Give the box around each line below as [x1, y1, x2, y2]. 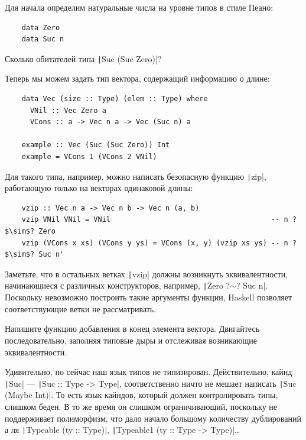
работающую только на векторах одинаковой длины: [5, 182, 193, 194]
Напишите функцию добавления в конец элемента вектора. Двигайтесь [5, 322, 260, 335]
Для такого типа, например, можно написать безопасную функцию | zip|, [5, 170, 266, 182]
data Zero [21, 23, 60, 32]
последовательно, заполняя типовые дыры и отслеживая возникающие [5, 334, 258, 346]
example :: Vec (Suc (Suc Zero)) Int [21, 141, 170, 150]
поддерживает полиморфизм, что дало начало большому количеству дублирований [5, 412, 301, 424]
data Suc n [21, 35, 64, 44]
